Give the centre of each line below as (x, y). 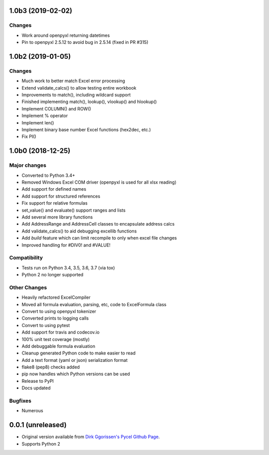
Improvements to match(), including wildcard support (76, 95)
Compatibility (26, 258)
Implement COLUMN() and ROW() (57, 109)
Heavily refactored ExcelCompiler (56, 297)
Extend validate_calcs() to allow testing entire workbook (79, 88)
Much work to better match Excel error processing (73, 81)
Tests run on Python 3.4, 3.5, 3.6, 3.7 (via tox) (68, 268)
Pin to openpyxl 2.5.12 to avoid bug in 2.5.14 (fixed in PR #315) (85, 42)
